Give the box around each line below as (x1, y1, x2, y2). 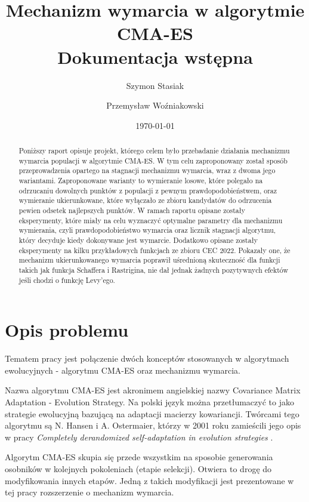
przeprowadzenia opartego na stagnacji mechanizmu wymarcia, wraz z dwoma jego (18, 165, 276, 175)
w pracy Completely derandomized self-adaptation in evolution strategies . (5, 430, 273, 443)
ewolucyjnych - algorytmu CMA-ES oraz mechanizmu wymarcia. (5, 364, 241, 376)
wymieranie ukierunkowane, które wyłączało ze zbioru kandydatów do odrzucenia (18, 195, 272, 205)
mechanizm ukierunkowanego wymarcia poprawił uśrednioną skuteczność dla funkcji (18, 255, 280, 265)
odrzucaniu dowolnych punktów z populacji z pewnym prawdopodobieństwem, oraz (18, 185, 277, 195)
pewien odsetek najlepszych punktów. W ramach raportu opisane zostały (18, 205, 246, 215)
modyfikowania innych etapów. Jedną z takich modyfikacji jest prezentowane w (5, 474, 294, 486)
